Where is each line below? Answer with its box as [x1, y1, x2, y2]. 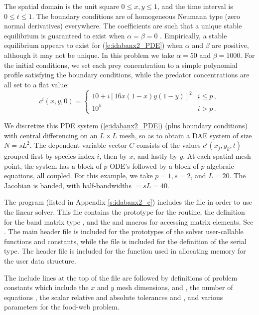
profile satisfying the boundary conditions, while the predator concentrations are [4, 69, 250, 80]
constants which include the [4, 282, 89, 293]
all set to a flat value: [4, 79, 69, 89]
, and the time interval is [157, 1, 233, 11]
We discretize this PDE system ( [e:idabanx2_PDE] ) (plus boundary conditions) [4, 120, 248, 130]
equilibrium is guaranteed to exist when [4, 30, 125, 40]
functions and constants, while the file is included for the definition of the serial [4, 236, 247, 246]
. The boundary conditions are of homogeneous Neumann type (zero [32, 10, 240, 21]
